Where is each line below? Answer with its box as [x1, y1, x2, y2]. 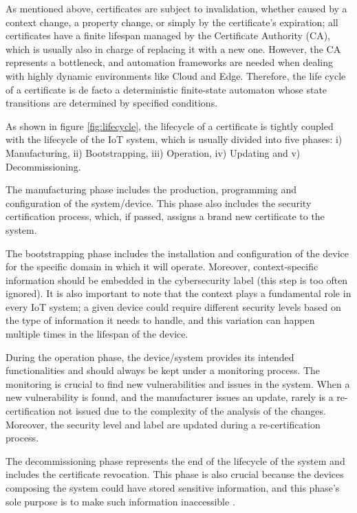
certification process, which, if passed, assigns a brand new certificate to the [6, 209, 325, 223]
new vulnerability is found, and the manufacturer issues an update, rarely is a [6, 390, 334, 404]
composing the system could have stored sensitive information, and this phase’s [6, 481, 340, 494]
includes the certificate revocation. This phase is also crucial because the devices [6, 467, 344, 481]
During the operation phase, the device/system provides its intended [6, 349, 294, 364]
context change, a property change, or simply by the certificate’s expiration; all [6, 14, 338, 29]
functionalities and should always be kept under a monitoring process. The [6, 363, 321, 378]
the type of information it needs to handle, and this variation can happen [6, 313, 315, 327]
